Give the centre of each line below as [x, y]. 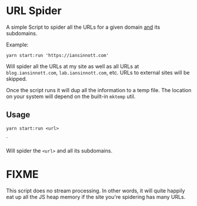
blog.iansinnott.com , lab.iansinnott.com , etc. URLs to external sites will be [98, 72]
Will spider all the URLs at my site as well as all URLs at [73, 66]
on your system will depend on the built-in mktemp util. [71, 96]
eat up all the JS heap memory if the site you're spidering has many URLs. [96, 197]
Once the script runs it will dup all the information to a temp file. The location [99, 90]
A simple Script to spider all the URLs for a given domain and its [83, 27]
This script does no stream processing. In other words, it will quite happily [96, 190]
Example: [17, 45]
